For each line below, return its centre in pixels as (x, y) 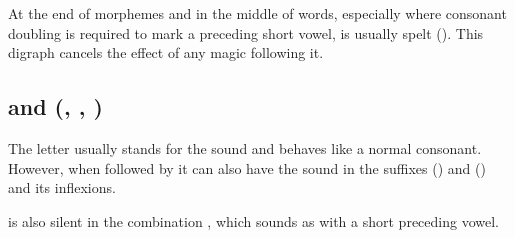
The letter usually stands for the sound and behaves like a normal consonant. (245, 147)
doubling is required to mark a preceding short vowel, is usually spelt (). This (246, 32)
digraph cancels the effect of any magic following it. (166, 52)
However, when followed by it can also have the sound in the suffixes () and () (247, 167)
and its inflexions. (62, 187)
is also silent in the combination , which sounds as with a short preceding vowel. (253, 220)
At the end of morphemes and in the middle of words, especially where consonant (257, 13)
